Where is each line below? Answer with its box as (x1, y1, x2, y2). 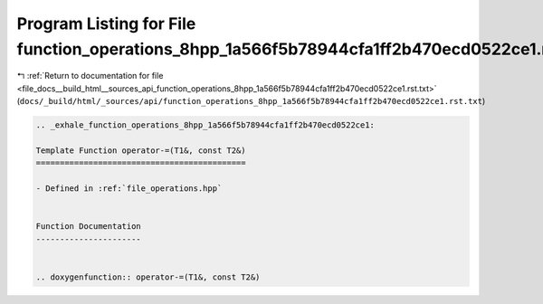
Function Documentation (35, 222, 142, 232)
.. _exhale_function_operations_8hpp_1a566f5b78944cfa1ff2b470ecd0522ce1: (35, 120, 376, 130)
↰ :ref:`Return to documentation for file (16, 71, 164, 81)
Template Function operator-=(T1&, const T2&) (35, 145, 246, 156)
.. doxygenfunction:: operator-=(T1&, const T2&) (35, 271, 261, 282)
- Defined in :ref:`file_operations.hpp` (35, 184, 223, 194)
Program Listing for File (16, 14, 196, 33)
